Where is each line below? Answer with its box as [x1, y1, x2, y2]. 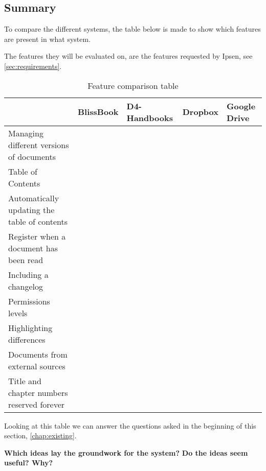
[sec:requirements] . [4, 60, 62, 71]
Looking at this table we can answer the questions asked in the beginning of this [4, 420, 256, 431]
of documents [8, 150, 56, 162]
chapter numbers [8, 386, 68, 398]
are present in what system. [4, 33, 91, 44]
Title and [8, 374, 41, 387]
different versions [8, 138, 69, 151]
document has [8, 242, 58, 254]
